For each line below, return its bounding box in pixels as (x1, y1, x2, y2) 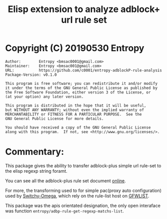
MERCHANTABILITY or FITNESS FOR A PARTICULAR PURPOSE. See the (5, 112, 142, 117)
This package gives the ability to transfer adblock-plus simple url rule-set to (5, 162, 161, 169)
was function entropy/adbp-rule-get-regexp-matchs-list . (5, 207, 124, 214)
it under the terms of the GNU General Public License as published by (5, 85, 157, 90)
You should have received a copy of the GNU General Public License (5, 125, 151, 130)
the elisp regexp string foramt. (5, 168, 67, 174)
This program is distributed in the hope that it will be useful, (5, 103, 146, 108)
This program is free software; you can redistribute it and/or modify (5, 81, 157, 86)
